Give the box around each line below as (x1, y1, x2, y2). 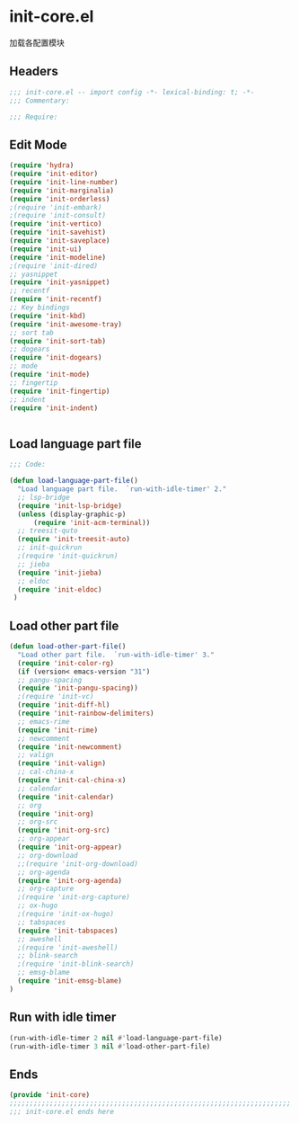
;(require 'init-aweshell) (17, 942, 119, 952)
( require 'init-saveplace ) (9, 236, 110, 245)
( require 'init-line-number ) (9, 177, 119, 186)
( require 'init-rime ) (17, 726, 99, 735)
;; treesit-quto (17, 526, 78, 536)
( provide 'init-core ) (9, 1091, 91, 1100)
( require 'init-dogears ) (9, 353, 102, 362)
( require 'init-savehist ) (9, 227, 106, 237)
